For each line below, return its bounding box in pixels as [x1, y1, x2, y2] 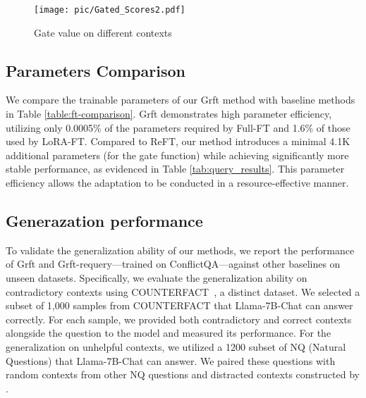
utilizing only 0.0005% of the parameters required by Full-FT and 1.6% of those [6, 120, 350, 135]
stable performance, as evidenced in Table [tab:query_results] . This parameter [6, 161, 345, 176]
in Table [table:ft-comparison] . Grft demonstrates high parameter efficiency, [6, 106, 332, 121]
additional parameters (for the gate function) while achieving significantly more [6, 147, 349, 162]
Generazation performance [6, 210, 203, 231]
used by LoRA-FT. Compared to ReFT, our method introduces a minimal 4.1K [6, 134, 350, 149]
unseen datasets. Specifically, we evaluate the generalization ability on [6, 270, 307, 285]
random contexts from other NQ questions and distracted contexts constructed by [6, 367, 360, 382]
